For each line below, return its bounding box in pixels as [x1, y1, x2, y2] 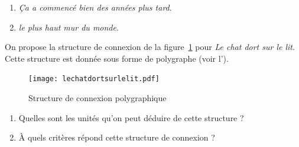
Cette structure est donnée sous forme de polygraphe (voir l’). [5, 52, 229, 64]
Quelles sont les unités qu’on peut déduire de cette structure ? [18, 111, 244, 123]
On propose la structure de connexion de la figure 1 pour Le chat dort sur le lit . [5, 41, 295, 53]
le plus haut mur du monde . [18, 21, 119, 33]
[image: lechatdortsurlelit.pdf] [28, 75, 160, 83]
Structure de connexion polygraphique [28, 92, 167, 104]
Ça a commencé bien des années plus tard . [18, 1, 172, 13]
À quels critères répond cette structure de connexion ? [18, 131, 215, 143]
